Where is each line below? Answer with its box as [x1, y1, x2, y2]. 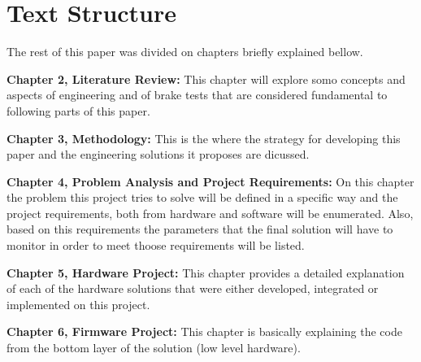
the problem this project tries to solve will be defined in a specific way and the [7, 189, 398, 206]
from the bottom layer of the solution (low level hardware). [7, 339, 301, 356]
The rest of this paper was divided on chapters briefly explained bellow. [7, 43, 363, 60]
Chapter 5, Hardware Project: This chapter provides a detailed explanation [7, 264, 405, 281]
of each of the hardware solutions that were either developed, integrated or [7, 280, 379, 297]
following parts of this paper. [7, 102, 150, 119]
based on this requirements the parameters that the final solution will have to [7, 220, 393, 238]
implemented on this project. [7, 295, 150, 312]
